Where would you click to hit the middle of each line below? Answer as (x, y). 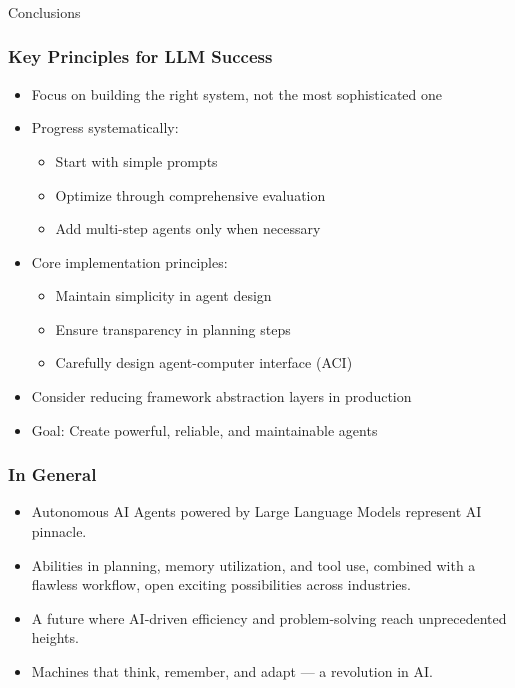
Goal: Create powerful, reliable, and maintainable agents (204, 429)
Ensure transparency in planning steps (173, 328)
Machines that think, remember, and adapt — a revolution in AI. (232, 671)
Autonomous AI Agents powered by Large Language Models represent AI (256, 511)
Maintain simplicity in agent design (163, 295)
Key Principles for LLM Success (140, 56)
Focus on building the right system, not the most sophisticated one (236, 93)
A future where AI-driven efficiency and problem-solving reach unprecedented (269, 617)
